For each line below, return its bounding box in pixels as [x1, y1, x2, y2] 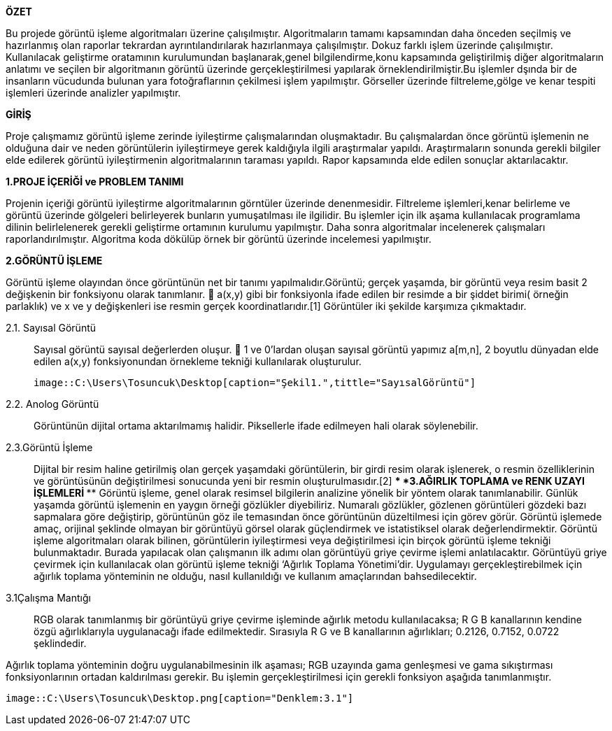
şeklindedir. [34, 637, 87, 649]
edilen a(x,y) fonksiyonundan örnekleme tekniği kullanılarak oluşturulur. [34, 355, 362, 367]
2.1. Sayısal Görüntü [6, 322, 97, 334]
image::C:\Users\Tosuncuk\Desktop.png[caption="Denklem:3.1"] [6, 693, 354, 704]
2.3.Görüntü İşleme [6, 441, 93, 453]
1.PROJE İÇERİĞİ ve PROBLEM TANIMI [6, 176, 184, 187]
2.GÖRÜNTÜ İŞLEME [6, 255, 103, 267]
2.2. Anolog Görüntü [6, 398, 99, 410]
